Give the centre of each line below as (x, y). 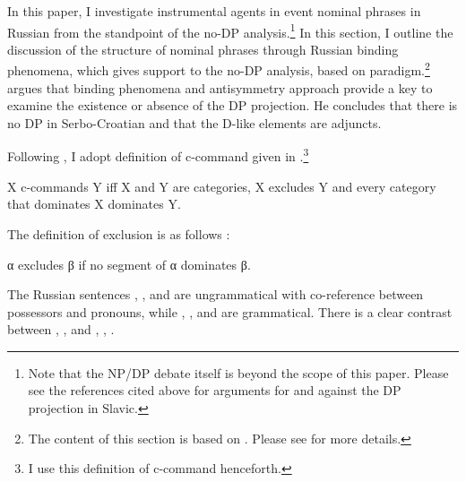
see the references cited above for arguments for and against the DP (215, 390)
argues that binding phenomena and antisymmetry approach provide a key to (220, 87)
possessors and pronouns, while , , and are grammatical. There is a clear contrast (230, 311)
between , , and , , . (61, 329)
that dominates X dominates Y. (94, 204)
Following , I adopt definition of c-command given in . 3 (158, 155)
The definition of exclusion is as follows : (119, 233)
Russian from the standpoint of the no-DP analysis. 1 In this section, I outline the (230, 30)
